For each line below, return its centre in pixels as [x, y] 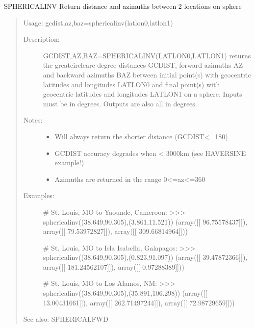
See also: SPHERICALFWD [66, 319]
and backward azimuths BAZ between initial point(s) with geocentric [147, 74]
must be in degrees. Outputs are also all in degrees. [120, 103]
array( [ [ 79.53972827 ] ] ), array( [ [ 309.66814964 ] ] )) [115, 231]
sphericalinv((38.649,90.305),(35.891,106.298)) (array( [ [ [125, 293]
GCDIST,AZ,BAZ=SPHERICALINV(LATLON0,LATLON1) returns [147, 55]
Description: [41, 39]
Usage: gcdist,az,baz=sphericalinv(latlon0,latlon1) [98, 22]
